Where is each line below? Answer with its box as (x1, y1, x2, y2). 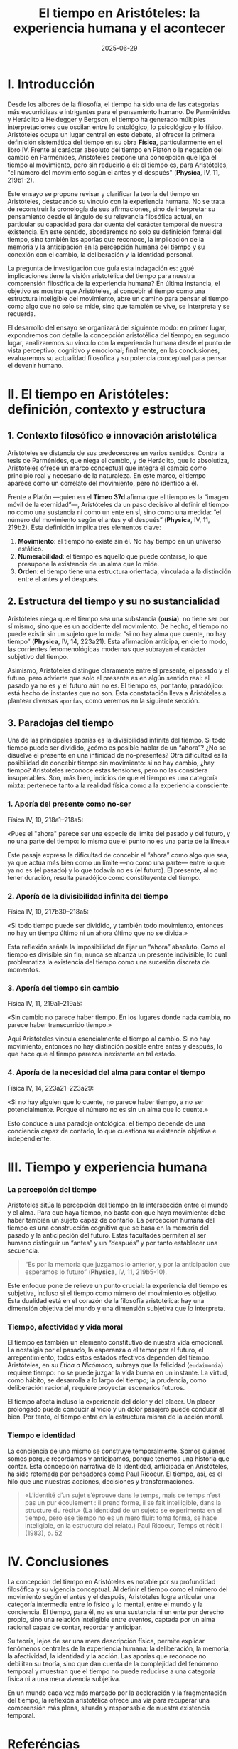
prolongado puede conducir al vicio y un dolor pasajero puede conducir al (7, 1405, 225, 1414)
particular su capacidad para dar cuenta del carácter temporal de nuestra (7, 220, 222, 228)
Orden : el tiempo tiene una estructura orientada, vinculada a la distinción (17, 567, 232, 576)
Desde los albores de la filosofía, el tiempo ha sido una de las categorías (7, 100, 220, 108)
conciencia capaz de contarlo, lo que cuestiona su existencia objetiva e (7, 1126, 217, 1135)
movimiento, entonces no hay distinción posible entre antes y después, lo (7, 1042, 222, 1051)
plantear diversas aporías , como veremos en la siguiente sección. (7, 696, 200, 705)
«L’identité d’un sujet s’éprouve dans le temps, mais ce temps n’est (24, 1491, 221, 1499)
